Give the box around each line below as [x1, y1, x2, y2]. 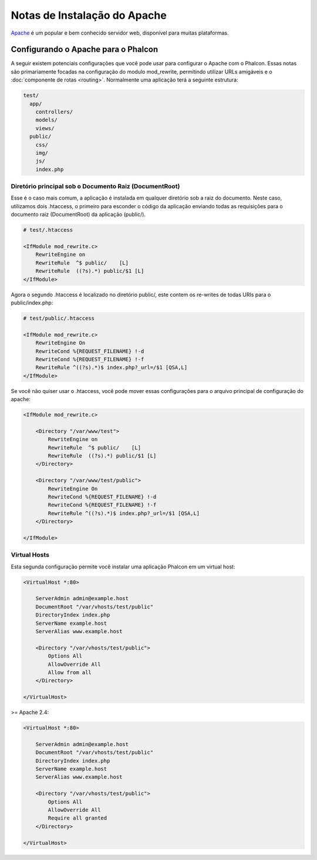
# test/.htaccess [23, 226, 73, 233]
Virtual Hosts [11, 551, 50, 559]
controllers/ [35, 109, 73, 115]
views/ [35, 125, 55, 131]
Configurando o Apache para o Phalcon [11, 45, 158, 55]
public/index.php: [11, 299, 53, 306]
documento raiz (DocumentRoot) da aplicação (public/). [11, 211, 146, 218]
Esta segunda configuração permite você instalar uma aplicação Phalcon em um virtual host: [11, 563, 235, 570]
